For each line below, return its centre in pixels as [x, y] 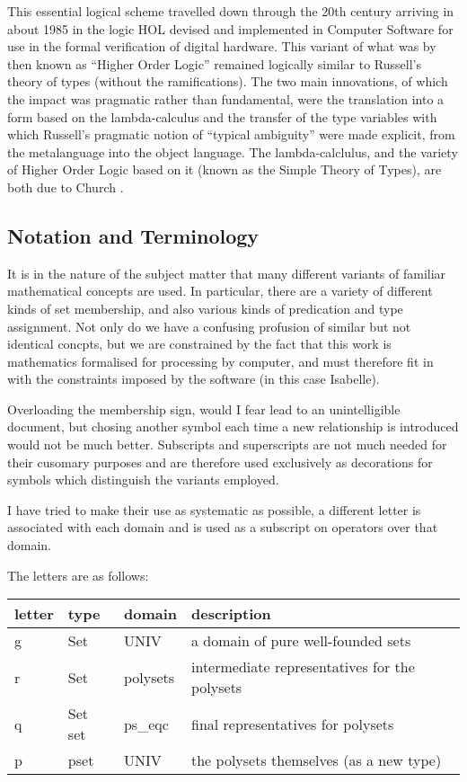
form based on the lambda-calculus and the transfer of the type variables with [222, 116]
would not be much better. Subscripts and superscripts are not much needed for [227, 444]
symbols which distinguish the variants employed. [143, 480]
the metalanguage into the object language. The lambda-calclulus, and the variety [233, 151]
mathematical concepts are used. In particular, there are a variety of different [220, 291]
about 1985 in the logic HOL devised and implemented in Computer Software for [230, 28]
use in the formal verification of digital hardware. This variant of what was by [222, 46]
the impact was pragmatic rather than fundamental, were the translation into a [226, 98]
